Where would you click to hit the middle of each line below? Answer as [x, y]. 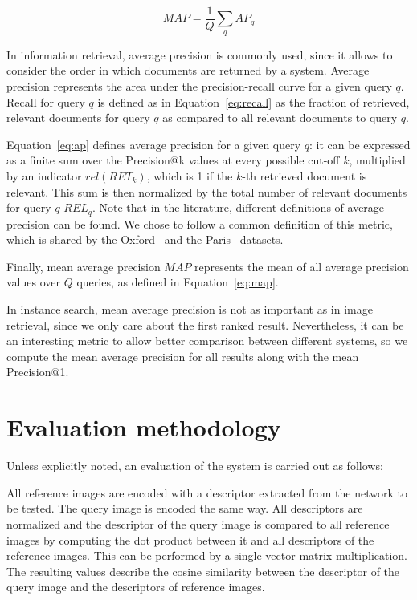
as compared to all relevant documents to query [280, 118]
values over [33, 282]
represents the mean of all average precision [302, 266]
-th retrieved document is [305, 176]
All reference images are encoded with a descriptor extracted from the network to [207, 492]
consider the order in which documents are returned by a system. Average [188, 70]
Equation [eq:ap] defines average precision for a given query [154, 144]
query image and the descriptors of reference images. [136, 587]
